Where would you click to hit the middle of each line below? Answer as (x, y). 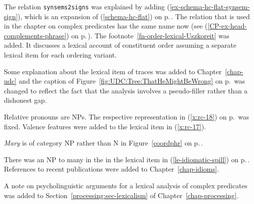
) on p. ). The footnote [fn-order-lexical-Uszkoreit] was (148, 35)
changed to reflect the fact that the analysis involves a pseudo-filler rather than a (126, 90)
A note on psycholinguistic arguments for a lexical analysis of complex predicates (126, 185)
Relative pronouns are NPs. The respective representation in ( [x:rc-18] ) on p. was (127, 117)
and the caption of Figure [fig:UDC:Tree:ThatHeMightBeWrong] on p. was (132, 81)
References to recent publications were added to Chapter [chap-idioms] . (112, 169)
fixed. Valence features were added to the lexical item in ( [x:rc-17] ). (105, 126)
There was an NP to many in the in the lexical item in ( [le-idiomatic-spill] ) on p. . (127, 159)
